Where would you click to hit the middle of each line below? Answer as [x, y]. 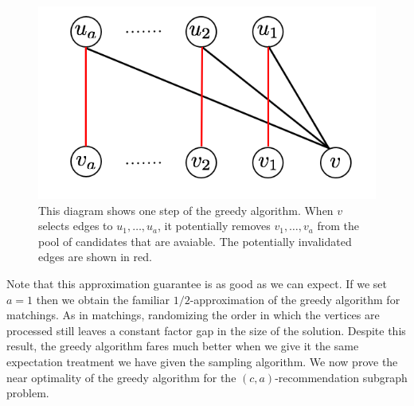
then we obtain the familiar [103, 299]
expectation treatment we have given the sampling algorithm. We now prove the [202, 361]
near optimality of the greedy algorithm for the [121, 377]
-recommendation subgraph [341, 377]
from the [338, 226]
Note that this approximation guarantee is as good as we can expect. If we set [197, 284]
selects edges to [76, 226]
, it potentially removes [214, 226]
